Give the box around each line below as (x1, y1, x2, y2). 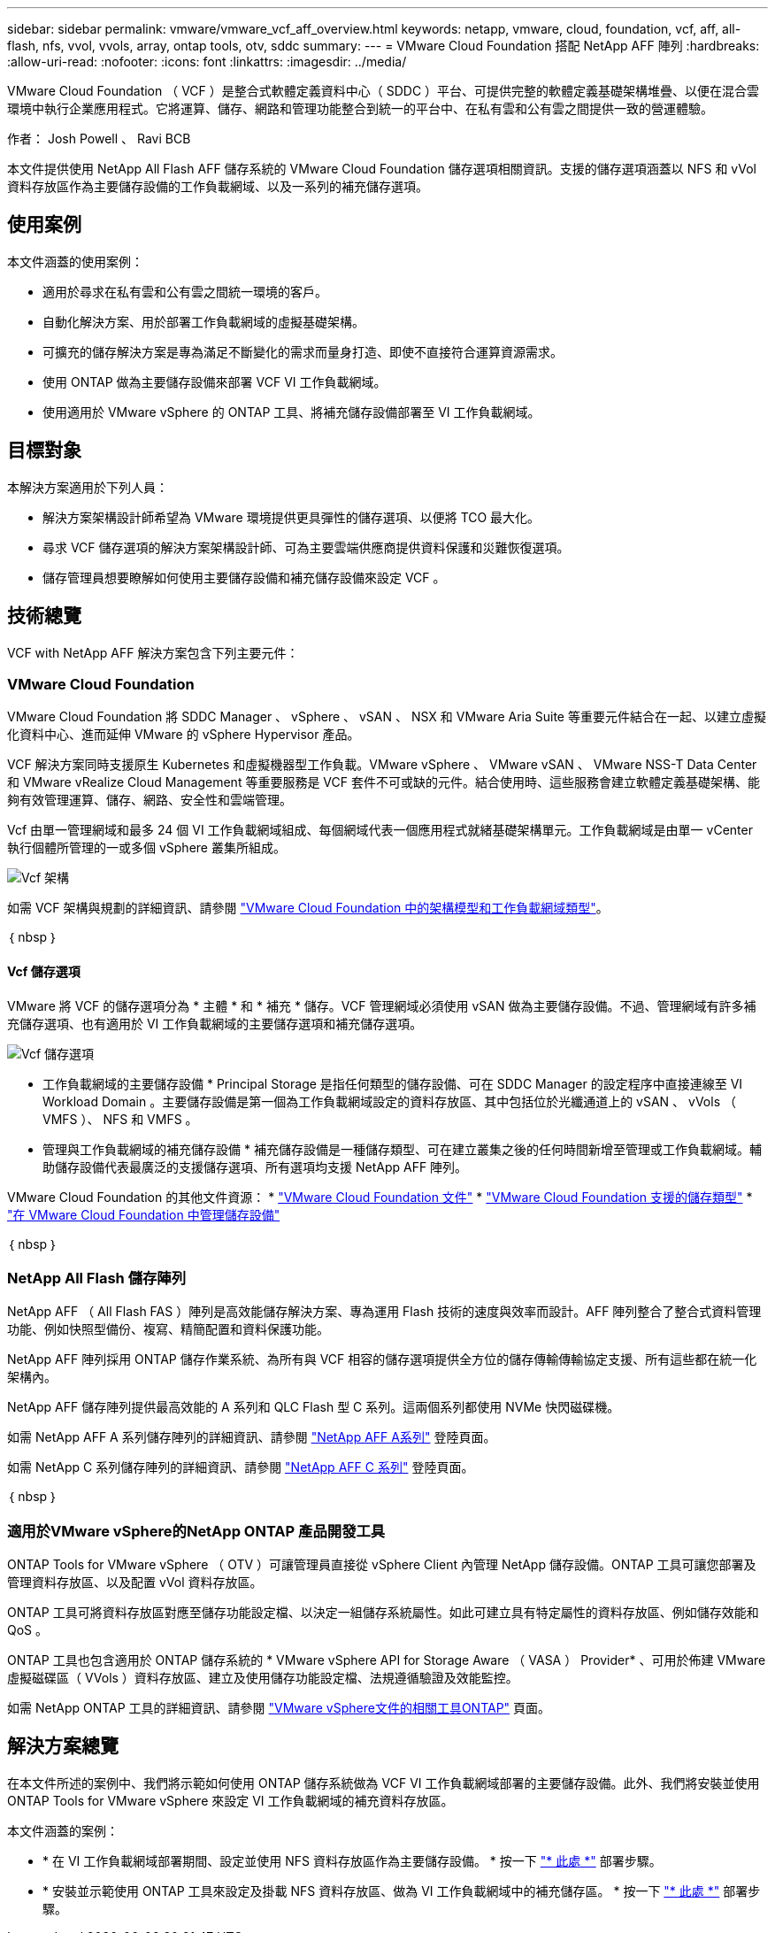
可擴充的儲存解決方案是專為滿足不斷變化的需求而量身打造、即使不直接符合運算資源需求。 (42, 343, 563, 359)
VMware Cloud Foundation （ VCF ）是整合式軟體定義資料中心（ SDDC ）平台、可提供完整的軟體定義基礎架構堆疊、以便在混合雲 (7, 83, 760, 98)
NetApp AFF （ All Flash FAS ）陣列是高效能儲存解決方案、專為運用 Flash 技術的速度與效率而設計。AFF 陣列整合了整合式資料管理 (7, 1304, 762, 1320)
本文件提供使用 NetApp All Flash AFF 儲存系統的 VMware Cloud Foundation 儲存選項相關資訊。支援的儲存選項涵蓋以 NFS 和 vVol (7, 161, 756, 176)
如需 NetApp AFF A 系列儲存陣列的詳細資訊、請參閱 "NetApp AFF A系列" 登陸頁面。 (7, 1429, 496, 1445)
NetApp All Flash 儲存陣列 (7, 1268, 187, 1287)
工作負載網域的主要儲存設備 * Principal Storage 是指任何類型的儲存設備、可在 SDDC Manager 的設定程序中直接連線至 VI (42, 1075, 743, 1091)
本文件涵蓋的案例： (7, 1822, 119, 1838)
